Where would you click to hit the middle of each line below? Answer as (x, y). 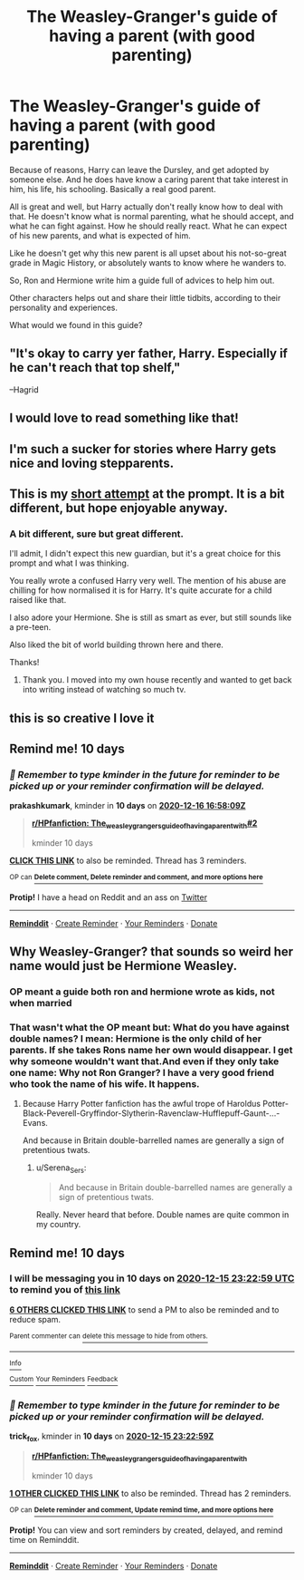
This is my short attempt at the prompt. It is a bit (147, 494)
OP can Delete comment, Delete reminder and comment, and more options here (137, 877)
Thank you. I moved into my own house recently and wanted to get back (157, 680)
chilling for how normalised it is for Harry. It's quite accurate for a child (141, 590)
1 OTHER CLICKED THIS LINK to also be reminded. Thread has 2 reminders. (151, 1494)
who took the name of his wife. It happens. (105, 1083)
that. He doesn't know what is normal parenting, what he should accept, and (152, 216)
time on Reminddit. (44, 1539)
